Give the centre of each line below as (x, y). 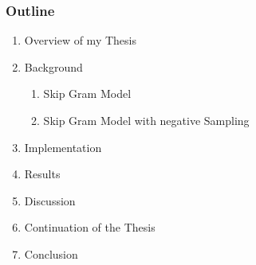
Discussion (50, 200)
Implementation (63, 147)
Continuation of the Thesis (90, 227)
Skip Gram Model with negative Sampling (146, 120)
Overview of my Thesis (80, 40)
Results (42, 174)
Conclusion (51, 253)
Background (53, 66)
